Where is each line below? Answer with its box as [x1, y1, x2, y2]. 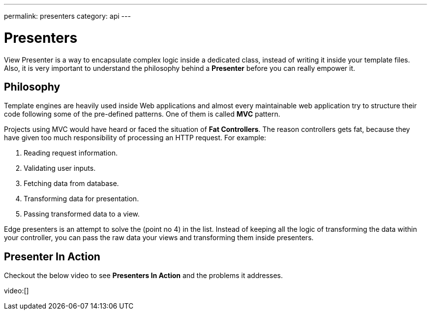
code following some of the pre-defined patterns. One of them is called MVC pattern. [4, 110, 280, 119]
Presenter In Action [4, 250, 100, 263]
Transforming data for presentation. [24, 194, 139, 203]
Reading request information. [24, 149, 118, 157]
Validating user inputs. [24, 164, 96, 173]
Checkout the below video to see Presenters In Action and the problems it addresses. [4, 271, 283, 280]
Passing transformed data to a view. [24, 210, 140, 219]
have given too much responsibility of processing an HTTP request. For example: [4, 133, 266, 142]
